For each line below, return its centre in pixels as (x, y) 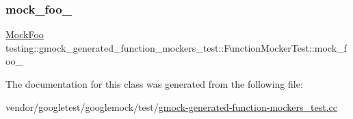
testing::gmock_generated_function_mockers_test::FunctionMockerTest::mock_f (176, 47)
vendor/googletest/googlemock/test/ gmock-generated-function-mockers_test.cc (171, 106)
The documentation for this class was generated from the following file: (154, 84)
